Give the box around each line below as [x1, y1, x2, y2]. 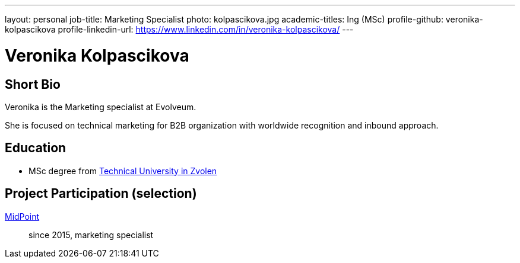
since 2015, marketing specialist [28, 229, 154, 240]
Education [5, 140, 66, 156]
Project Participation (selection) [5, 186, 197, 201]
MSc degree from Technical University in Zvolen [28, 165, 217, 176]
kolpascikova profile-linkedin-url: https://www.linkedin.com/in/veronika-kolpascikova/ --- [5, 24, 354, 34]
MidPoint [5, 211, 40, 222]
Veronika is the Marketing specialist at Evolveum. [5, 101, 196, 112]
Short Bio [5, 76, 61, 92]
